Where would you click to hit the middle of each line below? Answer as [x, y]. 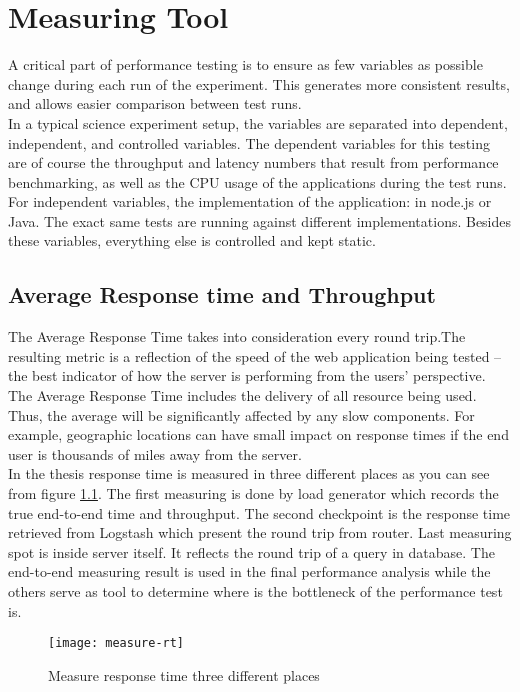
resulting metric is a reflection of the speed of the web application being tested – [255, 355]
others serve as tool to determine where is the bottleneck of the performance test [255, 590]
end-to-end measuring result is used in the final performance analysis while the [249, 571]
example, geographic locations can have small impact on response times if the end [258, 434]
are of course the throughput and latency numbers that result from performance [253, 162]
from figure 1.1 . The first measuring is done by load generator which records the [253, 493]
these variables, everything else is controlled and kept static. [192, 240]
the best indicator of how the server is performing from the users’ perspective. [247, 375]
